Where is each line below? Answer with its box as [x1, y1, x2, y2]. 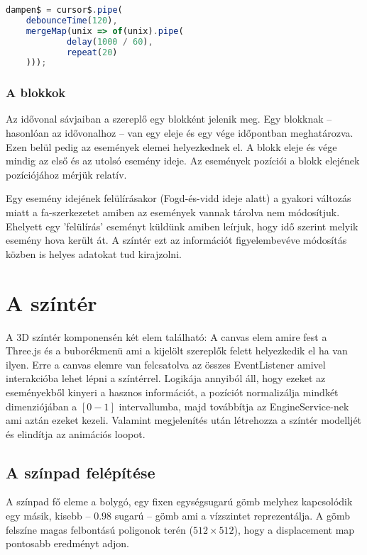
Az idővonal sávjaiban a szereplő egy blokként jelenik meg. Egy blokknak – [6, 111, 332, 126]
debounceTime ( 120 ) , [26, 15, 118, 26]
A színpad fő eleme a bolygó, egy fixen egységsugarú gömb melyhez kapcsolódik [6, 494, 353, 509]
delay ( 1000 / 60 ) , [66, 36, 153, 47]
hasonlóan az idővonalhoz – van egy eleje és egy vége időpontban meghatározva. [6, 125, 354, 140]
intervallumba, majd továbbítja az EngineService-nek [119, 398, 349, 413]
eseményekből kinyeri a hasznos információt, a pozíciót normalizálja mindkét [6, 384, 339, 399]
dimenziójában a [6, 398, 77, 413]
